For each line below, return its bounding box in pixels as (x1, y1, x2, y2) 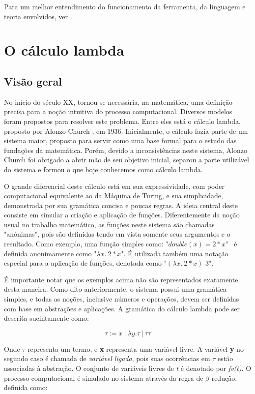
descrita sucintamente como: (4, 313, 89, 323)
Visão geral (4, 73, 62, 89)
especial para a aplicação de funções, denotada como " (4, 258, 167, 268)
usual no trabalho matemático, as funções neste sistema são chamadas (4, 219, 215, 229)
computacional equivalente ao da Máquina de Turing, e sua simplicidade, (4, 190, 223, 201)
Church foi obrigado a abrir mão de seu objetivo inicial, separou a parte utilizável (4, 154, 249, 165)
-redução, (209, 372, 237, 383)
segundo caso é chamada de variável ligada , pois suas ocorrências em (4, 353, 210, 364)
